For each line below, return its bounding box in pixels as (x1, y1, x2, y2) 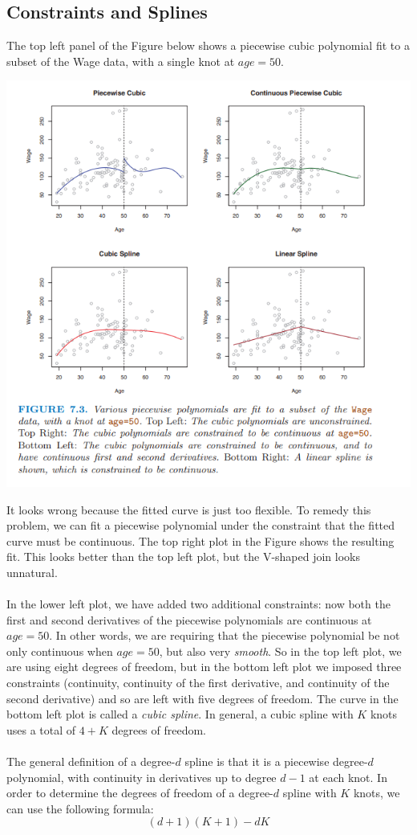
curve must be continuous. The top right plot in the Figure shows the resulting (6, 532, 395, 549)
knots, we (353, 784, 400, 801)
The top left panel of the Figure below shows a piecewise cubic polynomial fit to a (6, 37, 410, 54)
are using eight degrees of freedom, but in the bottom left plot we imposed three (6, 658, 402, 675)
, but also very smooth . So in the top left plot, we (159, 642, 402, 659)
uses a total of (6, 721, 76, 738)
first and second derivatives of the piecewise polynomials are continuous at (6, 611, 372, 628)
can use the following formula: (6, 800, 154, 817)
